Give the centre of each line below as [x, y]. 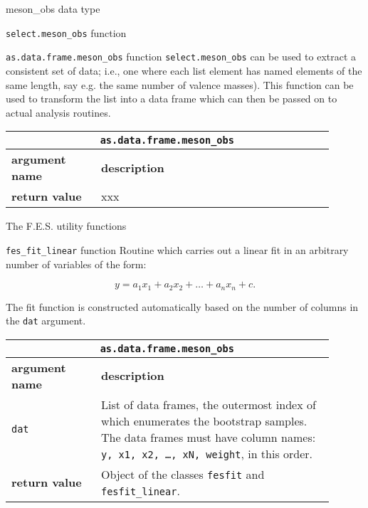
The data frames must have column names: [208, 437]
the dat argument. [46, 321]
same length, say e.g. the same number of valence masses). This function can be [180, 84]
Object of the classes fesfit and [183, 474]
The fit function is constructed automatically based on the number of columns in [182, 306]
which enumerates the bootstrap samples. [204, 420]
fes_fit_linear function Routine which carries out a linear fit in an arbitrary [177, 249]
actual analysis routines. [58, 112]
